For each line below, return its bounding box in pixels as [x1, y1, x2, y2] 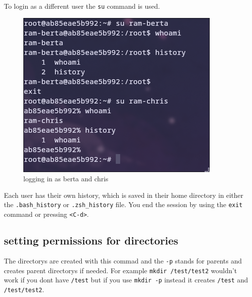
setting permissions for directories [4, 233, 179, 248]
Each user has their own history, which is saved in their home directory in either [4, 190, 244, 200]
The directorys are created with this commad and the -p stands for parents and [4, 255, 242, 265]
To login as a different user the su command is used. [4, 1, 160, 11]
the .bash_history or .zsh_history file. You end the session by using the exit [4, 199, 243, 210]
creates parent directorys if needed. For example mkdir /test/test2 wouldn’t [4, 265, 237, 275]
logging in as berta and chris [23, 174, 108, 184]
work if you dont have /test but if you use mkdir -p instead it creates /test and [4, 275, 248, 285]
